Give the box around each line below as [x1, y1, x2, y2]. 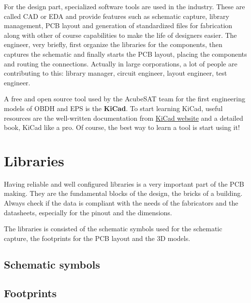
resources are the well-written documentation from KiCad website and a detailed [4, 112, 243, 123]
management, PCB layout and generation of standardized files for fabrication [4, 20, 233, 31]
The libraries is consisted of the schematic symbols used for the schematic [4, 223, 222, 234]
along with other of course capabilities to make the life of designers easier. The [4, 30, 237, 40]
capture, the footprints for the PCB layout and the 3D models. [4, 233, 191, 243]
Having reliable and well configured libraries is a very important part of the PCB [4, 178, 244, 189]
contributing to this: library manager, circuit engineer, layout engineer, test [4, 68, 227, 78]
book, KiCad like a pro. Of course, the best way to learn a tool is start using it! [4, 122, 240, 132]
